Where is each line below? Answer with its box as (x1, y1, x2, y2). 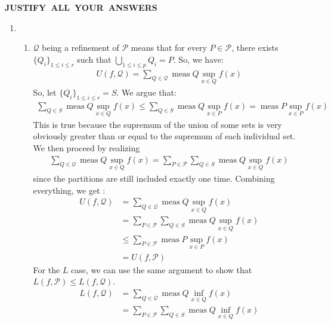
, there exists (231, 41, 279, 54)
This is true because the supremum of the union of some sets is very (33, 118, 282, 130)
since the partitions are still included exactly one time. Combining (33, 172, 275, 184)
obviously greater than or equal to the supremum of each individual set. (33, 130, 296, 142)
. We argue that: (116, 85, 177, 98)
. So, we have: (173, 53, 224, 65)
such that (77, 53, 112, 65)
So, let (33, 85, 57, 98)
